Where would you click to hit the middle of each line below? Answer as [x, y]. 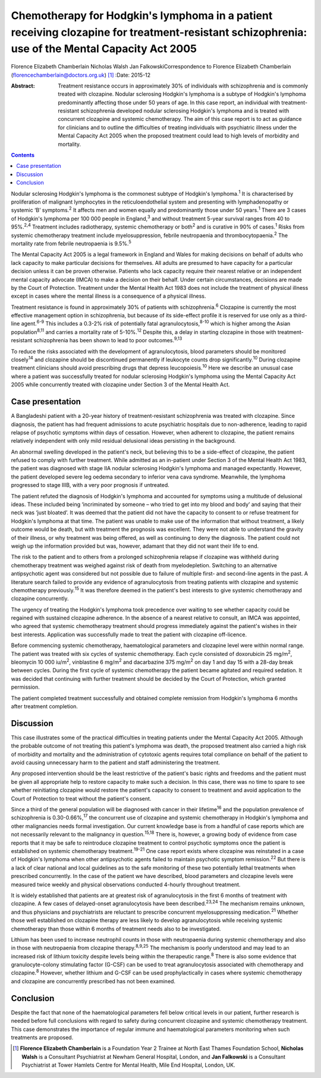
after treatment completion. [45, 706]
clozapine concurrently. [40, 599]
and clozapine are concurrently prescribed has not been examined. [93, 981]
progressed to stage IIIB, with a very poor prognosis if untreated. [90, 485]
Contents [23, 155]
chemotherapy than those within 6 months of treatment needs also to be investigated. [116, 929]
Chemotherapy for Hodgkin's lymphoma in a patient [142, 15]
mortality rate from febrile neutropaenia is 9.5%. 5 [71, 243]
